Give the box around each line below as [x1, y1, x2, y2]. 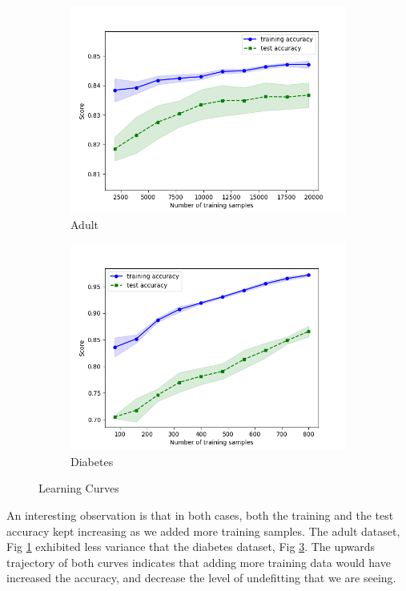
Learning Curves [38, 480, 119, 497]
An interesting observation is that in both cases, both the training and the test [6, 506, 394, 523]
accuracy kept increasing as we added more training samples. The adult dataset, [6, 522, 400, 539]
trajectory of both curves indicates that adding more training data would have [6, 553, 391, 570]
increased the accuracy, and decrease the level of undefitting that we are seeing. [6, 569, 396, 586]
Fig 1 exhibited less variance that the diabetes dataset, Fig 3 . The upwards [6, 538, 376, 555]
